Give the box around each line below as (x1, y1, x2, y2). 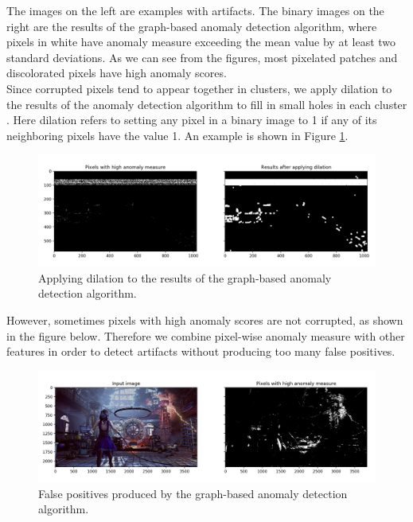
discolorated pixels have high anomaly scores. (6, 64, 227, 81)
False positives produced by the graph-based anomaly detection (38, 485, 348, 501)
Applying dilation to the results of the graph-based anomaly (38, 269, 332, 286)
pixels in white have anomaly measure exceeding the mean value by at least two (6, 33, 396, 50)
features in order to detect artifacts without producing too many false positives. (6, 343, 395, 360)
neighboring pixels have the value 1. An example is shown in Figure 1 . (6, 127, 349, 143)
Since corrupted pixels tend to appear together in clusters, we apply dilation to (6, 80, 392, 96)
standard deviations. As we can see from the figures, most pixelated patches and (6, 49, 398, 65)
